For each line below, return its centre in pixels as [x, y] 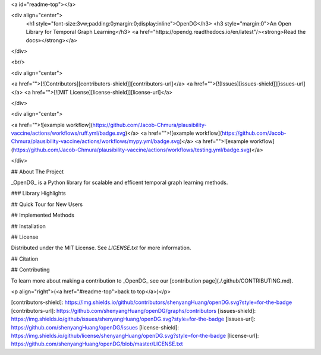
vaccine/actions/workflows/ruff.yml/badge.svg [68, 133]
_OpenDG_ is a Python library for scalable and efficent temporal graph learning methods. [119, 183]
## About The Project [37, 172]
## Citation [25, 259]
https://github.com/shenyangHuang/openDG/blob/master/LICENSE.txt [97, 344]
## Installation [28, 226]
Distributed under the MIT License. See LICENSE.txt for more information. [101, 248]
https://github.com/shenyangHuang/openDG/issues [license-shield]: [95, 327]
